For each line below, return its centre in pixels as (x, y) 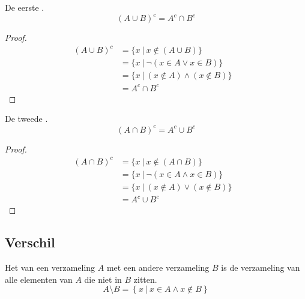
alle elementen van (39, 279)
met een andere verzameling (158, 267)
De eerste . (25, 7)
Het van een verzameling (50, 267)
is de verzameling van (261, 267)
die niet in (103, 279)
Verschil (30, 242)
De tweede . (26, 119)
